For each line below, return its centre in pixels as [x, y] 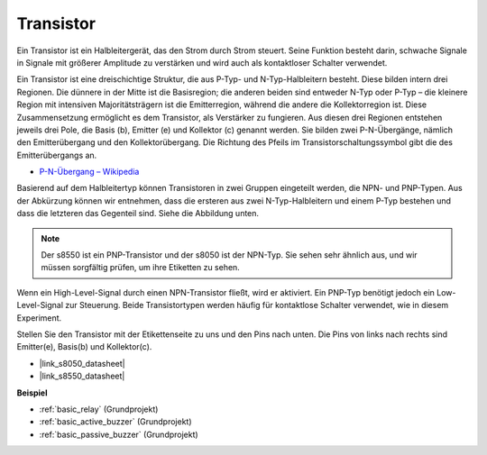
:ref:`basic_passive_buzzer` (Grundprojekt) [119, 434]
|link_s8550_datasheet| [82, 376]
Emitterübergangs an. [57, 155]
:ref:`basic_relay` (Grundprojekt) [99, 409]
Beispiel [32, 393]
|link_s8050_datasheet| [82, 363]
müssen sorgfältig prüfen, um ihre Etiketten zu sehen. [141, 268]
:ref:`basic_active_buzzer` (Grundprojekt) [116, 422]
